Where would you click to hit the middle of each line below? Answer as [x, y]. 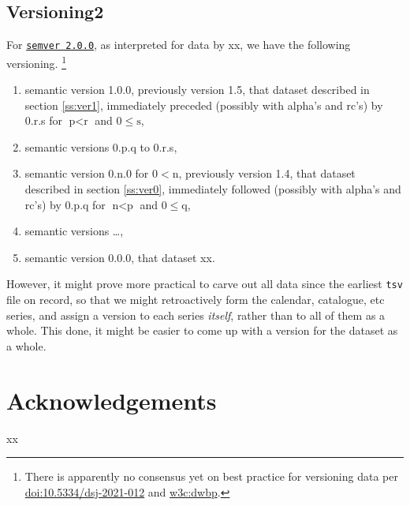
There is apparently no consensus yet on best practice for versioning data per [211, 476]
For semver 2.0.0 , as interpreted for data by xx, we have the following [179, 45]
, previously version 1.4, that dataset [267, 173]
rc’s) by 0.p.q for [65, 204]
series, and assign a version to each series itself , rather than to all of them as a [196, 315]
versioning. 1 [36, 62]
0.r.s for [44, 120]
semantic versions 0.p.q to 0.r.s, [101, 146]
